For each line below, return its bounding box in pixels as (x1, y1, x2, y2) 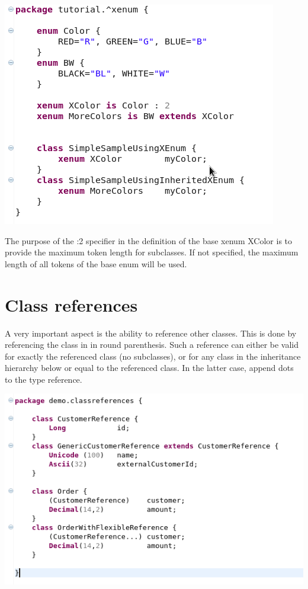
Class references (5, 292, 138, 316)
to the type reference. (5, 373, 82, 385)
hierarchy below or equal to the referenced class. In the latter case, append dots (5, 361, 294, 374)
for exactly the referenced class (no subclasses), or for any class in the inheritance (5, 350, 301, 362)
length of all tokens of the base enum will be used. (5, 257, 187, 270)
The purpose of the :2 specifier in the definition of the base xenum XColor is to (5, 234, 293, 247)
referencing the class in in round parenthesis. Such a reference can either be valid (5, 338, 299, 351)
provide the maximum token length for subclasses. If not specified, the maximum (5, 246, 299, 258)
